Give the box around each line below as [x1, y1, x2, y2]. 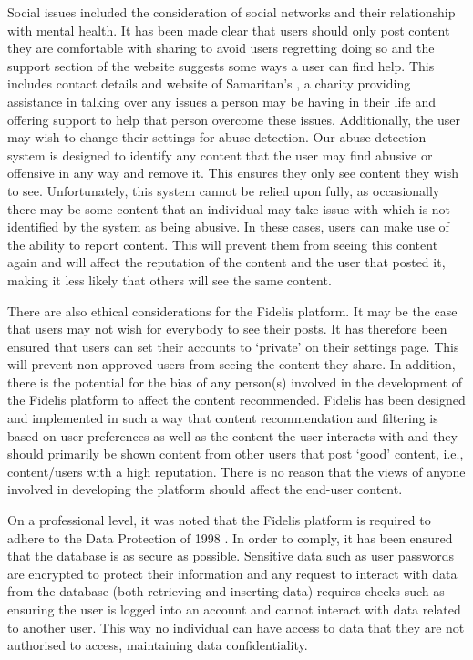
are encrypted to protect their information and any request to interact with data [7, 563, 458, 583]
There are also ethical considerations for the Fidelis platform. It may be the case [7, 301, 458, 320]
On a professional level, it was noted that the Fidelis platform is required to [7, 510, 431, 530]
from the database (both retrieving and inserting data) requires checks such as [7, 582, 445, 601]
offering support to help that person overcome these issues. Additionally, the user [7, 109, 460, 129]
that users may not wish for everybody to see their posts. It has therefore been [7, 319, 447, 338]
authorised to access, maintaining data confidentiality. [7, 635, 308, 655]
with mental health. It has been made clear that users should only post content [7, 20, 450, 39]
